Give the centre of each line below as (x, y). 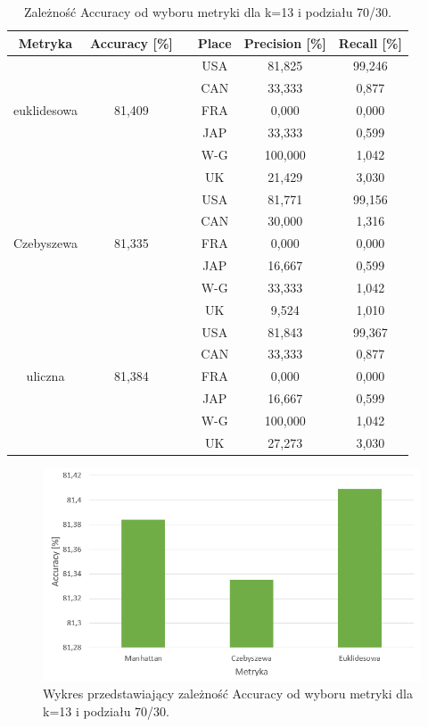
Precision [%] (285, 42)
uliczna (45, 376)
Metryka (45, 42)
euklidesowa (46, 110)
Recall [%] (370, 42)
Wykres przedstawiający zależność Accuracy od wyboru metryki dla (228, 694)
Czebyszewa (46, 243)
